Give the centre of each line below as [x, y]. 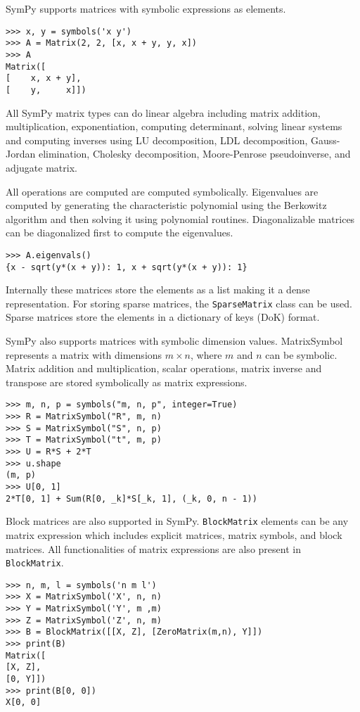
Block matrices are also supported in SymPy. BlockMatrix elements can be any [177, 521]
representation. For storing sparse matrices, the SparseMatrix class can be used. [179, 303]
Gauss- [326, 140]
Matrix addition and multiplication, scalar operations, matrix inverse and [164, 368]
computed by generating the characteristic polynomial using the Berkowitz [166, 205]
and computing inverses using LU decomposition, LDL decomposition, [157, 140]
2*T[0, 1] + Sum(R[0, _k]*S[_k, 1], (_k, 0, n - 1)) [131, 498]
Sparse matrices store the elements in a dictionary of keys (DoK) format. [163, 317]
